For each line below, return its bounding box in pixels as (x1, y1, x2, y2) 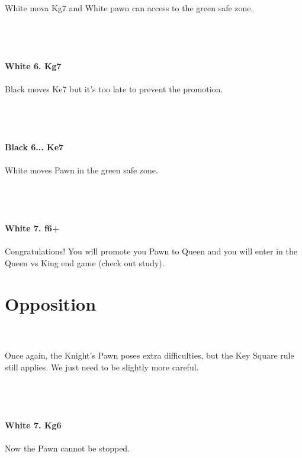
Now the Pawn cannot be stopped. (5, 441, 130, 454)
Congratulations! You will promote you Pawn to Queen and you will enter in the (5, 245, 297, 257)
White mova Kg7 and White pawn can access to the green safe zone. (5, 2, 253, 14)
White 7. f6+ (5, 222, 60, 234)
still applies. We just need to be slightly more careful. (5, 360, 199, 373)
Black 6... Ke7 (5, 141, 64, 153)
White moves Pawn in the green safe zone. (5, 164, 158, 176)
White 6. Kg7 (5, 59, 62, 72)
